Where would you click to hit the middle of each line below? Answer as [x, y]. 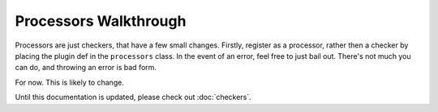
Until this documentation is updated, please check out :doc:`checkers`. [133, 97]
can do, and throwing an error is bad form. [86, 68]
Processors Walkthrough [101, 21]
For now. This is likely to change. [70, 82]
